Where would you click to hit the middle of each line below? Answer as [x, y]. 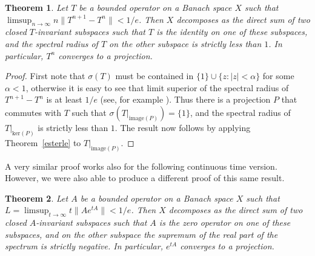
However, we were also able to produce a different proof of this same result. [145, 178]
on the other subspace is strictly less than [185, 43]
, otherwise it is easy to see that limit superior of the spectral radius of [157, 87]
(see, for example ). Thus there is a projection [185, 99]
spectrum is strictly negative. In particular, [84, 246]
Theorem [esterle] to [43, 142]
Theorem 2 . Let [37, 198]
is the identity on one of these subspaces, [232, 32]
